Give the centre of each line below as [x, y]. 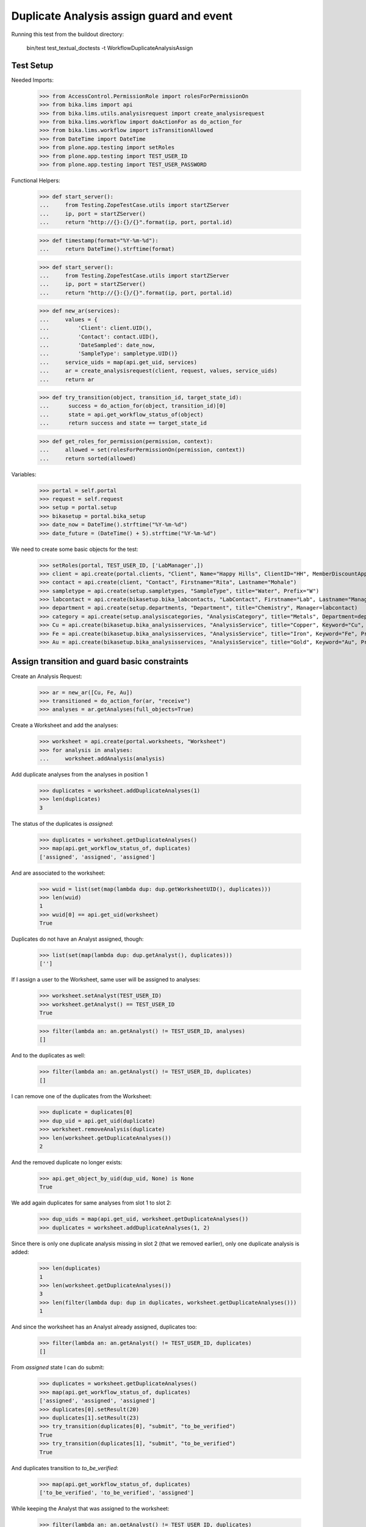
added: [20, 1252]
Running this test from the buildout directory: [68, 34]
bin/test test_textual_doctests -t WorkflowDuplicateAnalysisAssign [110, 48]
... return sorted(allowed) [88, 458]
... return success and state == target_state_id [123, 423]
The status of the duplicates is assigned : [63, 823]
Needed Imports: [33, 80]
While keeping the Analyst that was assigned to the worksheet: [90, 1508]
